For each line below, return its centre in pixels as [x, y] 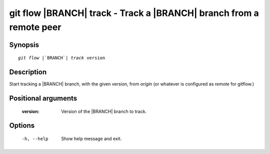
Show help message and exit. [91, 139]
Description [28, 72]
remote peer [35, 27]
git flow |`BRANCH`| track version [62, 58]
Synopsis [24, 45]
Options [22, 126]
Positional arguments [43, 98]
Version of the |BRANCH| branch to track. [104, 111]
